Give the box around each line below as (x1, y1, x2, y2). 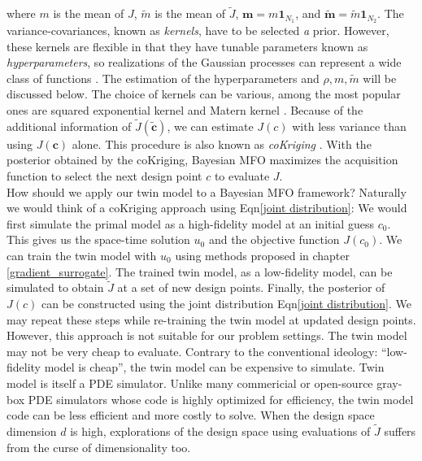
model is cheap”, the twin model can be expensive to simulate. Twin (44, 359, 385, 376)
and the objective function (208, 231, 340, 248)
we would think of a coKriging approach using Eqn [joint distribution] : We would (7, 199, 407, 216)
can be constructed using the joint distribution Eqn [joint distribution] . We (41, 295, 411, 312)
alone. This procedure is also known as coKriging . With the (72, 135, 372, 152)
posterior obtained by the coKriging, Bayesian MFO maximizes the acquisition (7, 151, 398, 168)
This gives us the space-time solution (7, 231, 190, 248)
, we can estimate (167, 117, 254, 134)
